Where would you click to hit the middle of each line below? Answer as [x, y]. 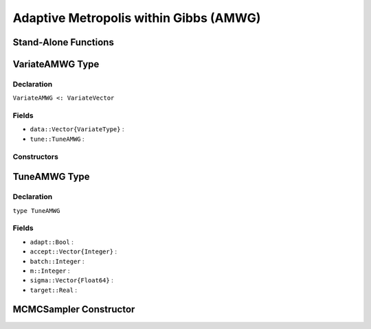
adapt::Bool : [52, 242]
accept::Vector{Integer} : [73, 251]
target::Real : [54, 290]
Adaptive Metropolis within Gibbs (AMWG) [137, 18]
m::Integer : [50, 271]
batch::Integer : [57, 261]
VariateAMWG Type [56, 64]
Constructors [35, 157]
